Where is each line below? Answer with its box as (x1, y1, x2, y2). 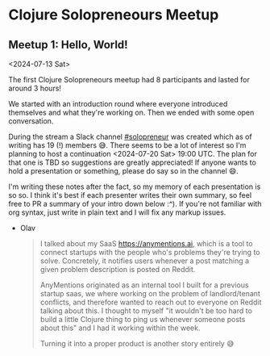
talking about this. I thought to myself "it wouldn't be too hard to (39, 306, 252, 316)
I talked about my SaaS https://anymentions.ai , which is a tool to (39, 239, 253, 248)
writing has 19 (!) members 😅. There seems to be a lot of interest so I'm (8, 140, 247, 150)
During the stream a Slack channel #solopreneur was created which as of (8, 132, 252, 141)
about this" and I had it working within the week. (39, 323, 201, 333)
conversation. (8, 116, 54, 126)
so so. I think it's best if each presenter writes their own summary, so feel (8, 191, 252, 199)
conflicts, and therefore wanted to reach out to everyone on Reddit (39, 297, 262, 307)
